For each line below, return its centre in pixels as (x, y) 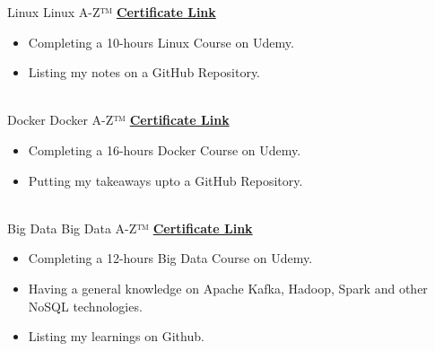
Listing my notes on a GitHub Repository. (144, 72)
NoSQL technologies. (85, 306)
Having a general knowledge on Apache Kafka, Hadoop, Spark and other (228, 288)
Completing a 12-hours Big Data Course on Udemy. (170, 258)
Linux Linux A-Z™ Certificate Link (112, 12)
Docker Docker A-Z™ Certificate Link (118, 120)
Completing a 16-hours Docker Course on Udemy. (165, 149)
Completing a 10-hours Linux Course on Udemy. (161, 42)
